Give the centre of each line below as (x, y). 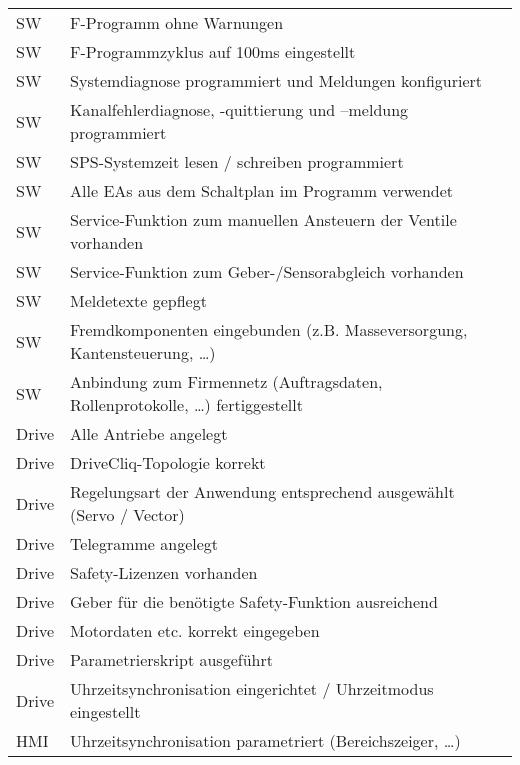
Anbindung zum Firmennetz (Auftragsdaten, (226, 381)
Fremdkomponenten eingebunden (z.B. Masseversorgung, (269, 329)
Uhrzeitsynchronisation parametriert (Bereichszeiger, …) (265, 740)
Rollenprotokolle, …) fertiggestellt (186, 404)
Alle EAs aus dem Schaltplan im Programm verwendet (262, 190)
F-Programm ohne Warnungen (177, 22)
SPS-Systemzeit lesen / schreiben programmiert (237, 161)
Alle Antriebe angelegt (149, 433)
